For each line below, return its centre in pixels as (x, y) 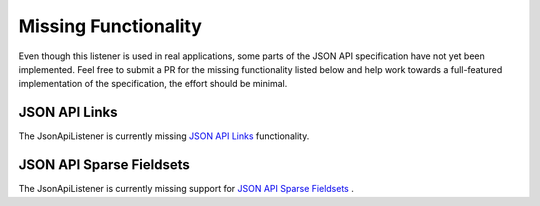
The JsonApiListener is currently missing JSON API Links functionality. (164, 136)
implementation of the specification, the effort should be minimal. (153, 84)
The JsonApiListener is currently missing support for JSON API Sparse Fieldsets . (186, 189)
